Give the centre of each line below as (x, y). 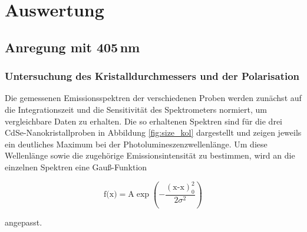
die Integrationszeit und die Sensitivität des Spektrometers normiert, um (136, 109)
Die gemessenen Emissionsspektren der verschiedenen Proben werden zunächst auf (153, 98)
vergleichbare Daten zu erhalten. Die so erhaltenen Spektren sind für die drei (144, 121)
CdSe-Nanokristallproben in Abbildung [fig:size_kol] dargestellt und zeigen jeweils (153, 132)
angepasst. (24, 222)
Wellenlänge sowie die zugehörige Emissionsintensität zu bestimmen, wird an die (150, 155)
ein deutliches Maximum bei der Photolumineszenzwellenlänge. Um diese (136, 144)
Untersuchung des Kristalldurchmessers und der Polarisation (152, 76)
